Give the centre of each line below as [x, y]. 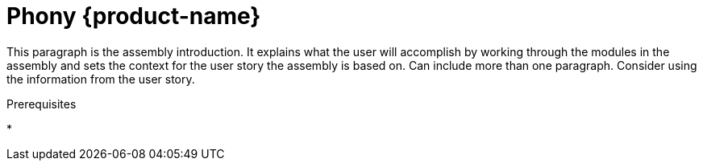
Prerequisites [42, 104]
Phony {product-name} [134, 16]
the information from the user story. [101, 79]
